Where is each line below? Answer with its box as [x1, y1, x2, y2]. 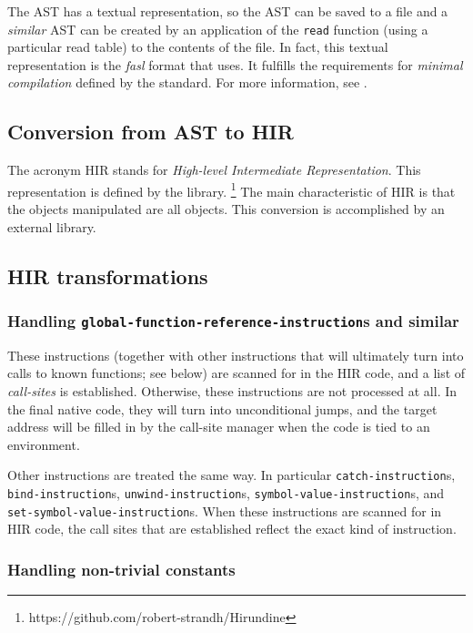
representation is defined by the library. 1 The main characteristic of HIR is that [7, 179, 456, 200]
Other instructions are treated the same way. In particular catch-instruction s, [7, 465, 456, 485]
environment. [7, 434, 80, 454]
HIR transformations [7, 261, 208, 290]
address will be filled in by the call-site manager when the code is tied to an [7, 417, 430, 436]
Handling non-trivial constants [7, 557, 236, 580]
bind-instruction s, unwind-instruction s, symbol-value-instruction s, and [7, 484, 445, 503]
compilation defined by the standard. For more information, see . [7, 73, 367, 92]
